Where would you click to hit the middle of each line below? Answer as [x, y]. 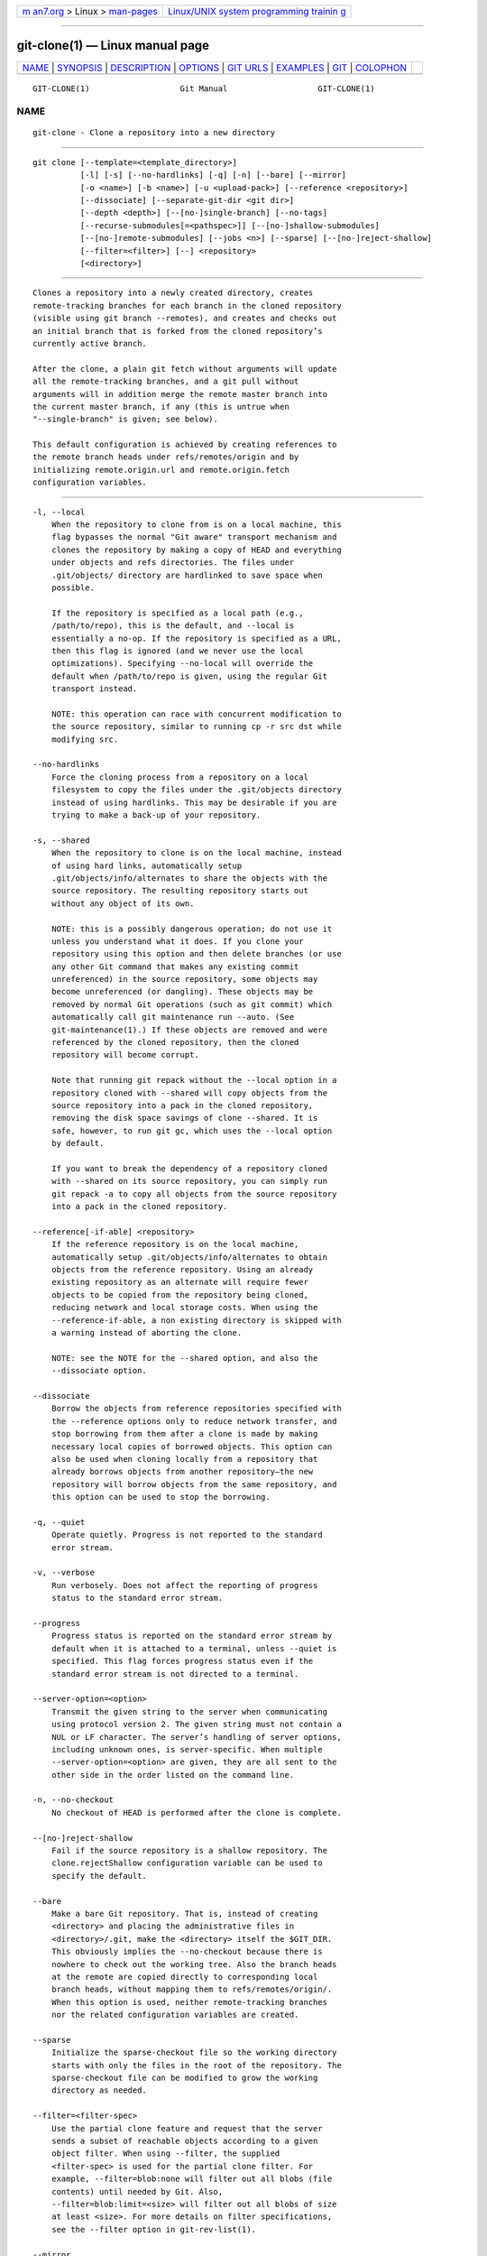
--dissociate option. [99, 1371]
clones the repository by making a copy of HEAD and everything [196, 550]
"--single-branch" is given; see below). [125, 419]
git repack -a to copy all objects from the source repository [194, 1194]
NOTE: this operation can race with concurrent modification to [196, 714]
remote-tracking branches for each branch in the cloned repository [187, 305]
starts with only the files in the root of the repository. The [196, 2065]
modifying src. [85, 739]
